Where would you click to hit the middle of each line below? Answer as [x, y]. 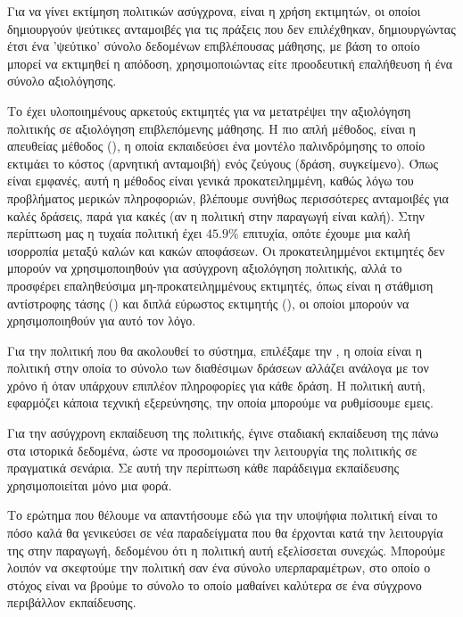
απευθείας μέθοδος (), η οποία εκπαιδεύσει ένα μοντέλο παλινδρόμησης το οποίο [216, 146]
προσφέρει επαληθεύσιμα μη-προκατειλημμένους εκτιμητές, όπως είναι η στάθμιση [220, 285]
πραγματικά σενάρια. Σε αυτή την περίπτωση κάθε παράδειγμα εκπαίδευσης [203, 468]
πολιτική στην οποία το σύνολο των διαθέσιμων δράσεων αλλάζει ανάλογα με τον [218, 368]
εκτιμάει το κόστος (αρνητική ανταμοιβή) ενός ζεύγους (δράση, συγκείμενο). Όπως [223, 163]
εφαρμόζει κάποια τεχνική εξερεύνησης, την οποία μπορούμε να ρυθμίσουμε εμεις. [220, 403]
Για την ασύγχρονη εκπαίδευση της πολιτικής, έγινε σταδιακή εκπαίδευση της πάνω [223, 433]
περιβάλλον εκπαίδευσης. [72, 602]
